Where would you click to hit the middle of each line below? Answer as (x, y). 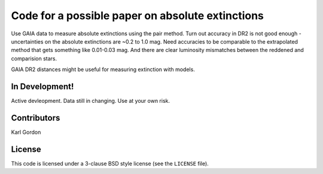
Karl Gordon (26, 132)
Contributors (36, 117)
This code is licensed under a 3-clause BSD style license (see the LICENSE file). (110, 163)
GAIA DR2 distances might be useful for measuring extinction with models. (103, 69)
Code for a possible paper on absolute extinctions (138, 16)
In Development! (42, 86)
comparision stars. (34, 58)
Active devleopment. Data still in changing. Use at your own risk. (91, 101)
